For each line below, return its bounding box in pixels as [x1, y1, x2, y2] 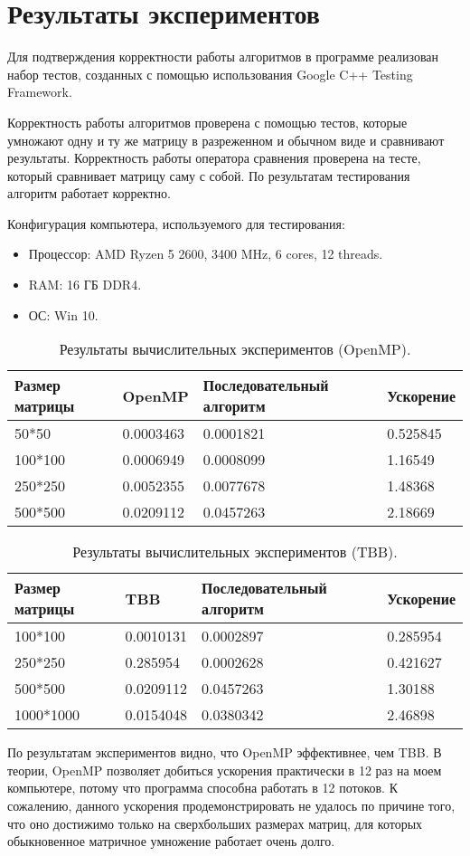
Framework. [7, 82, 72, 101]
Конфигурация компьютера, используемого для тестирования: [7, 214, 345, 233]
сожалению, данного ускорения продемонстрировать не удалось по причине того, [7, 796, 456, 815]
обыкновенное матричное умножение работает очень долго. [7, 832, 335, 851]
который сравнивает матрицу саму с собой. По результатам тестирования [7, 166, 410, 185]
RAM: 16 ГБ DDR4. [28, 275, 142, 294]
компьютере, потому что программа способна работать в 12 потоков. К [7, 778, 399, 797]
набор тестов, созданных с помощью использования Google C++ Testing [7, 64, 413, 83]
